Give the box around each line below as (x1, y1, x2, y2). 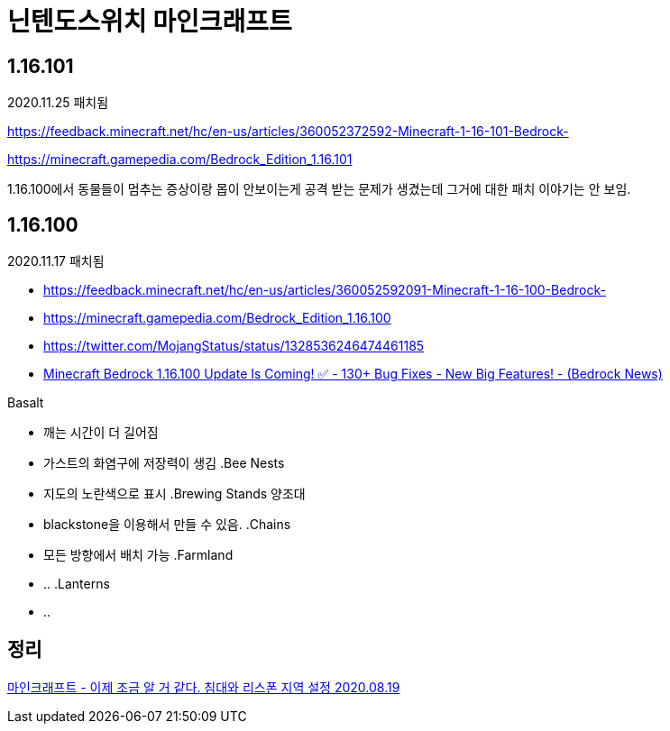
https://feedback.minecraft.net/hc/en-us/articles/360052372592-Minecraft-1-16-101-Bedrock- (7, 123, 569, 140)
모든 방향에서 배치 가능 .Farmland (43, 547, 234, 563)
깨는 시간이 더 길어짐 (43, 425, 159, 441)
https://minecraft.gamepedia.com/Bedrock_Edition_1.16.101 (7, 151, 353, 168)
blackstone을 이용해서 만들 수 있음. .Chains (43, 516, 291, 533)
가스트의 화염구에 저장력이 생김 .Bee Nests (43, 455, 285, 471)
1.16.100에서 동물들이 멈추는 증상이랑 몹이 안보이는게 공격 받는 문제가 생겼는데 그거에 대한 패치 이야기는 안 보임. (7, 181, 631, 197)
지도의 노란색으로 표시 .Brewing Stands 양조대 (43, 486, 306, 502)
